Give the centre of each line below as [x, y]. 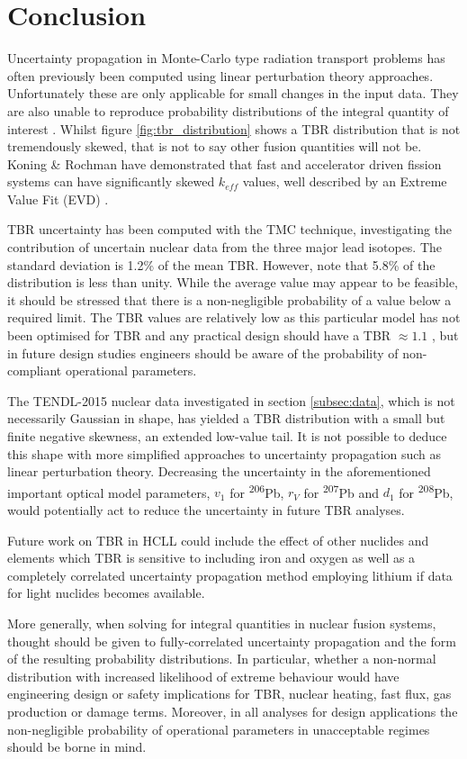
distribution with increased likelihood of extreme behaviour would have [203, 676]
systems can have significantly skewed [111, 181]
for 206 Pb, [257, 491]
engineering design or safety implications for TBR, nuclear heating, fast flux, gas [229, 694]
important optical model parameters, [109, 492]
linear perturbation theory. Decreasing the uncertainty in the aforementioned [219, 471]
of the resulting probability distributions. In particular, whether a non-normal [222, 659]
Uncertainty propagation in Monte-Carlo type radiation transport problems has [226, 58]
